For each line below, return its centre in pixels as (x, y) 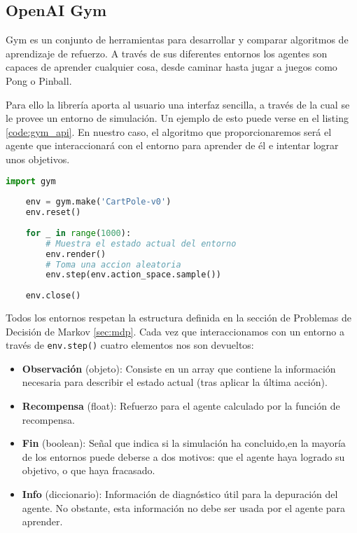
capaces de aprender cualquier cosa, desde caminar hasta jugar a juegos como (171, 67)
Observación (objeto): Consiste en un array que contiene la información (179, 368)
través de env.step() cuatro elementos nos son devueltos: (130, 345)
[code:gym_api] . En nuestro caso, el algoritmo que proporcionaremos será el (169, 131)
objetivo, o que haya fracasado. (89, 470)
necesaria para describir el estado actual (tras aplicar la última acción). (175, 382)
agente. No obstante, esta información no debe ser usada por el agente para (184, 507)
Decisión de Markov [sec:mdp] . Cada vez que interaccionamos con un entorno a (175, 331)
